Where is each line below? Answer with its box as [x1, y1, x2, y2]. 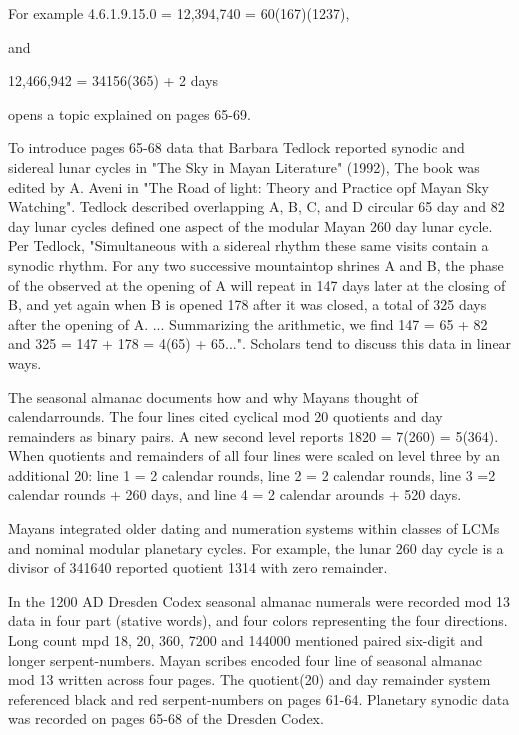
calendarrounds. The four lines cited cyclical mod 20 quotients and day [8, 406, 443, 427]
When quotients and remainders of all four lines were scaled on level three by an [8, 445, 501, 466]
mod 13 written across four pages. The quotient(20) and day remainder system [8, 669, 491, 690]
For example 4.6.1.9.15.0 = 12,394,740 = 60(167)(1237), [8, 3, 350, 23]
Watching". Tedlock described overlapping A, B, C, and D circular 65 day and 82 [8, 196, 505, 217]
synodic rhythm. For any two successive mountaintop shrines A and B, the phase [8, 254, 504, 275]
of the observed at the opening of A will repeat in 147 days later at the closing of [8, 274, 506, 295]
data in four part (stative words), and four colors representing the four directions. [8, 610, 508, 631]
